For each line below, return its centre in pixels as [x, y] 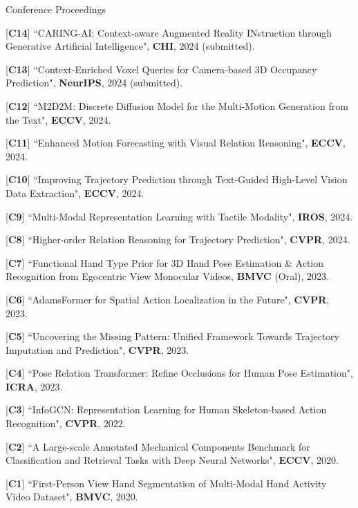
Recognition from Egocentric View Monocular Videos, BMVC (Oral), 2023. [168, 276]
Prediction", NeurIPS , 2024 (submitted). [94, 83]
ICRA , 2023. [34, 386]
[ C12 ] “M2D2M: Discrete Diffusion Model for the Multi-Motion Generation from [177, 105]
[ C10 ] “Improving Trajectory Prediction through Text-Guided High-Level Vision [177, 179]
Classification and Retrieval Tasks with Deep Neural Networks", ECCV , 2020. [172, 460]
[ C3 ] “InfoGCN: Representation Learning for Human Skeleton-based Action [166, 410]
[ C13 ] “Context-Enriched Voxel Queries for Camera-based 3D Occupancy [161, 69]
